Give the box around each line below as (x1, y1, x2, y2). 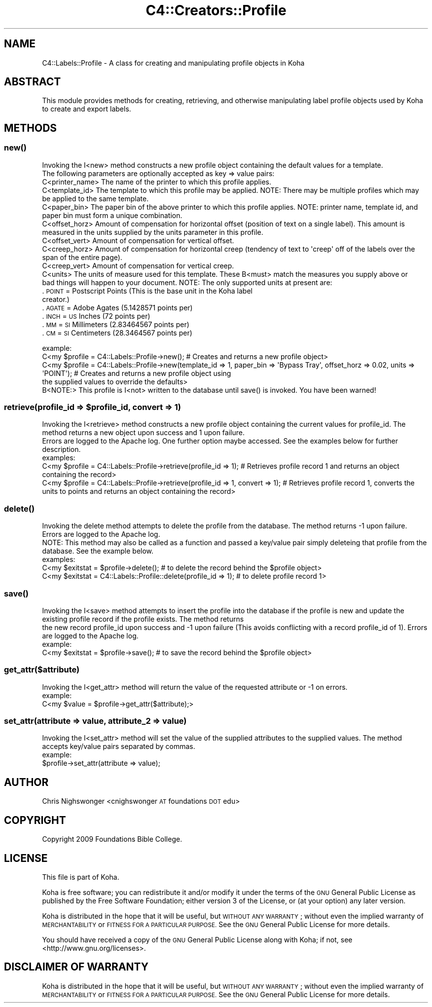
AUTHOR (4, 776, 49, 788)
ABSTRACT (4, 75, 61, 88)
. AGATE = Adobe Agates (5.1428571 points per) (42, 303, 193, 312)
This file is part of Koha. (42, 872, 119, 881)
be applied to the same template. (42, 194, 149, 203)
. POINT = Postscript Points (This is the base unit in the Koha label (42, 286, 252, 295)
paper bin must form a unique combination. (42, 211, 182, 220)
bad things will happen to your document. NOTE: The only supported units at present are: (42, 278, 332, 287)
